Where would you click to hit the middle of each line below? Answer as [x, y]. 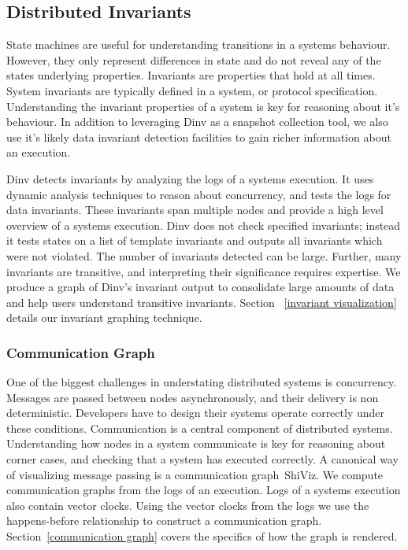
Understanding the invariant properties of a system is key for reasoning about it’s [203, 106]
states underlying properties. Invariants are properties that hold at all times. [191, 75]
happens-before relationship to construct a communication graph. [164, 520]
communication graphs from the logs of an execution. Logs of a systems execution [204, 490]
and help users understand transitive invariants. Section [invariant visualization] [202, 302]
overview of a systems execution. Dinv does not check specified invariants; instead [204, 225]
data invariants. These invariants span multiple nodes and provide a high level [195, 210]
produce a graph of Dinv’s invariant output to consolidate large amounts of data [200, 287]
